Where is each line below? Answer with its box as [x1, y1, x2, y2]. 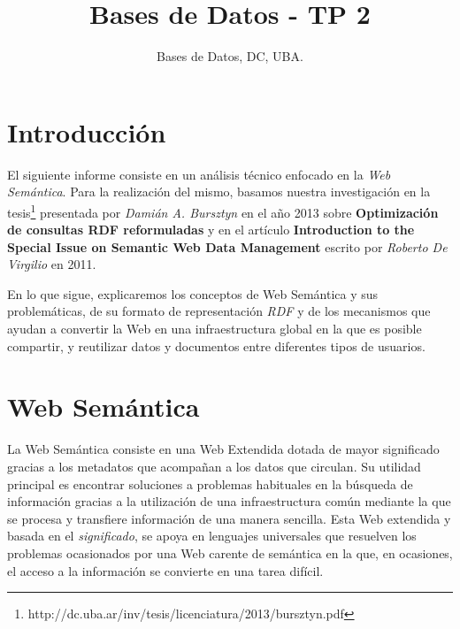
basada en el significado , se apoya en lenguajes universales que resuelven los [7, 526, 417, 545]
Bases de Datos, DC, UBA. [157, 47, 303, 65]
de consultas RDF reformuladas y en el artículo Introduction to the [7, 220, 415, 239]
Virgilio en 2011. [7, 255, 96, 273]
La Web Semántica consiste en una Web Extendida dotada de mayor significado [7, 440, 440, 458]
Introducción [7, 113, 166, 150]
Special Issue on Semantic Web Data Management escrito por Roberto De [7, 237, 448, 256]
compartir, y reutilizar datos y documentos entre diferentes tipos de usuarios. [7, 336, 425, 355]
